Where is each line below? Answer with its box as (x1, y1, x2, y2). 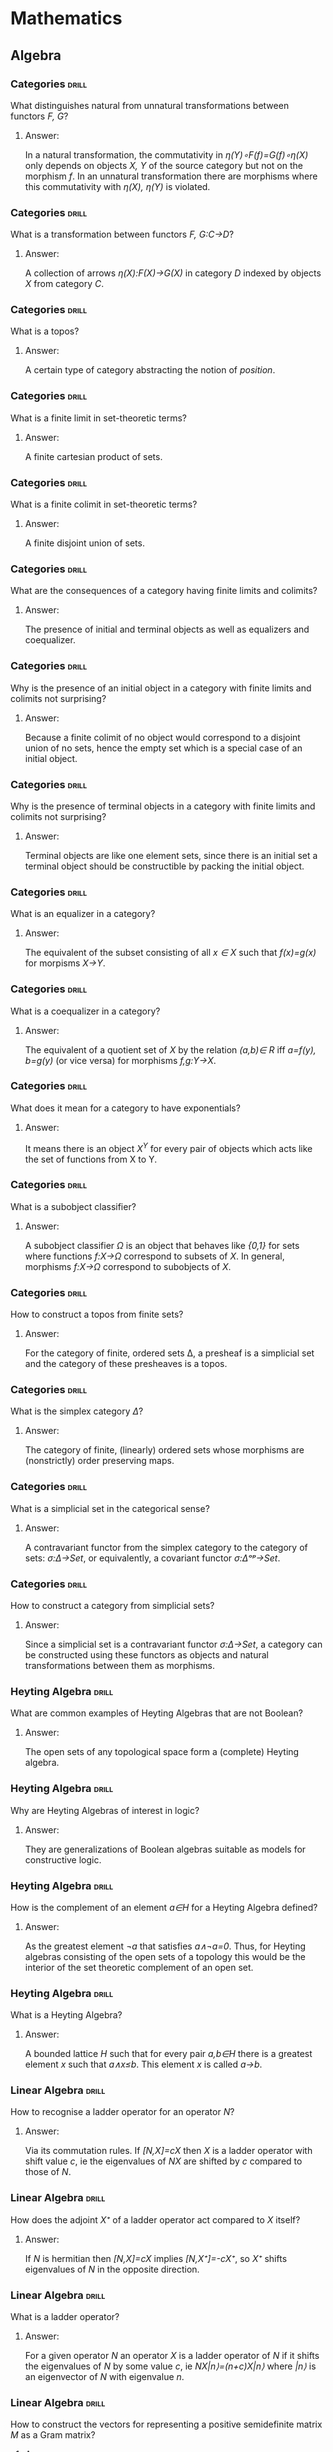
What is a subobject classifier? (10, 1200, 137, 1212)
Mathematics (10, 7, 123, 30)
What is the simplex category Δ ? (10, 1405, 144, 1417)
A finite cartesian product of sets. (24, 450, 163, 462)
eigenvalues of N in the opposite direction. (24, 2263, 200, 2275)
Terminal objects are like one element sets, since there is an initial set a (24, 849, 318, 861)
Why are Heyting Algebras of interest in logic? (10, 1804, 200, 1816)
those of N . (24, 2166, 72, 2178)
